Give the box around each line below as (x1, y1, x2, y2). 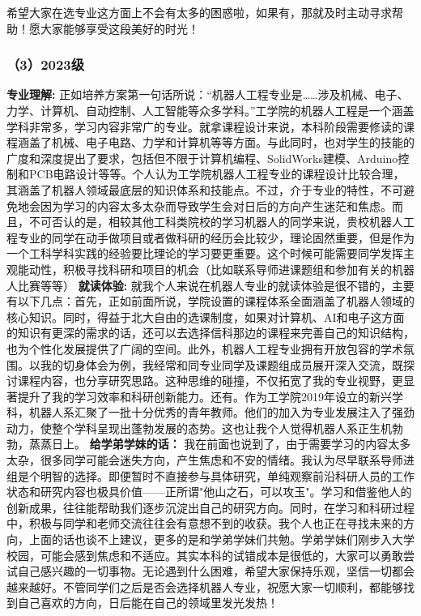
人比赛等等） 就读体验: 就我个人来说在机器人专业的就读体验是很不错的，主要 (6, 276, 415, 293)
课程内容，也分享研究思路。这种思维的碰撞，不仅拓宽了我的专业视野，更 (17, 372, 403, 389)
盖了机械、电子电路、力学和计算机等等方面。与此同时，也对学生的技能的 (28, 134, 415, 151)
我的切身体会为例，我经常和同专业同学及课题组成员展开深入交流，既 (40, 356, 403, 373)
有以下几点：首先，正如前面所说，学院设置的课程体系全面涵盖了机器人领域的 (6, 293, 415, 310)
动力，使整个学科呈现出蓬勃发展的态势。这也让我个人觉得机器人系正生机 (6, 419, 392, 436)
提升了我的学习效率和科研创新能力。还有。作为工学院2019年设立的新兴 (17, 387, 392, 404)
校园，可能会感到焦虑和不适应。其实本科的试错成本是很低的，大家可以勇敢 (6, 546, 403, 563)
